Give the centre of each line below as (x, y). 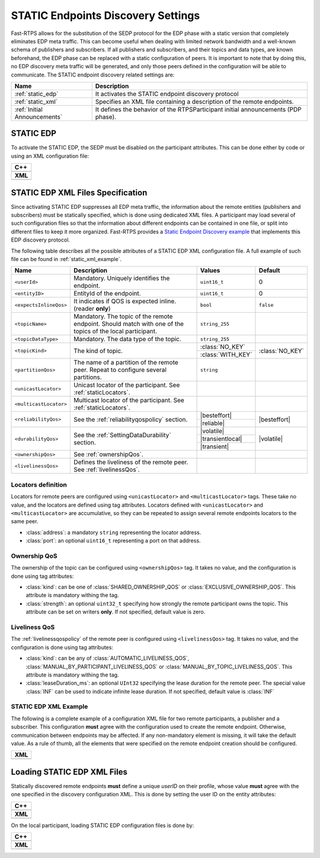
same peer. (25, 522)
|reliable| (212, 423)
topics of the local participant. (115, 331)
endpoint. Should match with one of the (129, 324)
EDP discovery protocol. (41, 240)
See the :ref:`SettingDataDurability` (122, 435)
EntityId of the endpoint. (108, 294)
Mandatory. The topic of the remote (123, 316)
